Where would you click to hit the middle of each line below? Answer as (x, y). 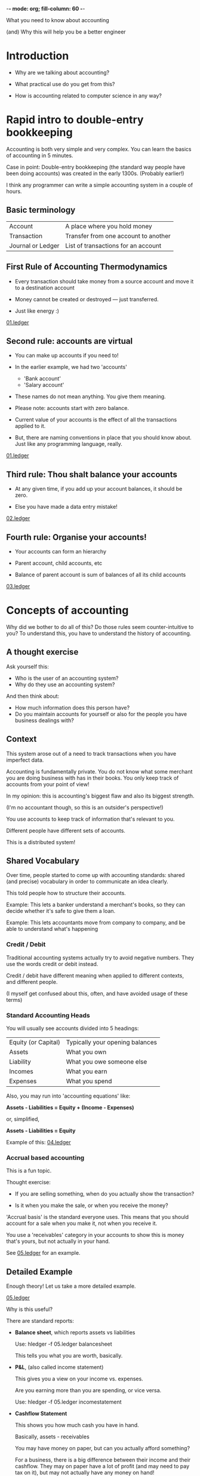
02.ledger (18, 518)
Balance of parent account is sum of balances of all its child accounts (100, 574)
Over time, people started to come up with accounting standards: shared (96, 875)
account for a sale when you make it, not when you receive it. (82, 1223)
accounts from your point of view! (48, 784)
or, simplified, (23, 1119)
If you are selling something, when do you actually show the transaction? (104, 1194)
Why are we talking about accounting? (62, 72)
